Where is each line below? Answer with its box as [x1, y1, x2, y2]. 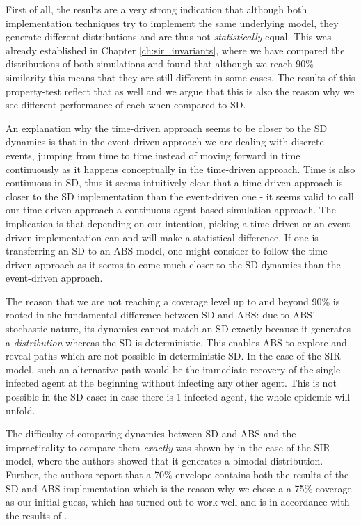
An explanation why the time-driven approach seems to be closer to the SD [6, 120, 328, 135]
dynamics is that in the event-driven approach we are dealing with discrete [6, 134, 324, 149]
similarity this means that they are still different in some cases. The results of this [6, 70, 355, 84]
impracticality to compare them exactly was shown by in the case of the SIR [6, 439, 330, 454]
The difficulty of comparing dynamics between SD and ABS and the [6, 426, 296, 441]
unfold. [6, 403, 35, 417]
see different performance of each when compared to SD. [6, 97, 246, 112]
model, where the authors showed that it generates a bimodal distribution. [6, 453, 323, 468]
